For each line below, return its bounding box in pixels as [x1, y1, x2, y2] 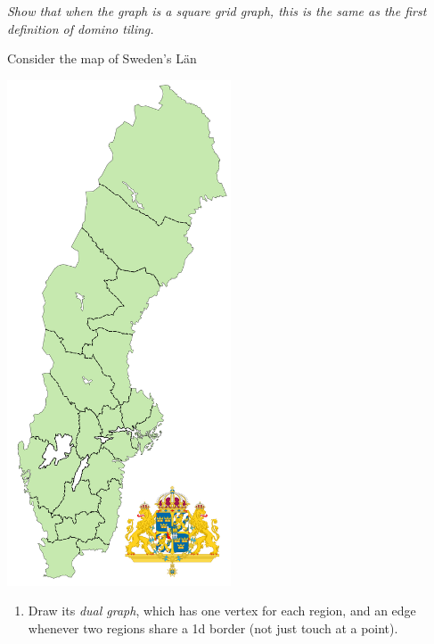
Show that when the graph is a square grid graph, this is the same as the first [7, 2, 427, 20]
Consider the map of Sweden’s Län [7, 49, 197, 68]
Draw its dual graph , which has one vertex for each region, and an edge [28, 601, 416, 620]
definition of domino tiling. [7, 19, 154, 37]
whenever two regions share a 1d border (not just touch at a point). [28, 618, 398, 637]
